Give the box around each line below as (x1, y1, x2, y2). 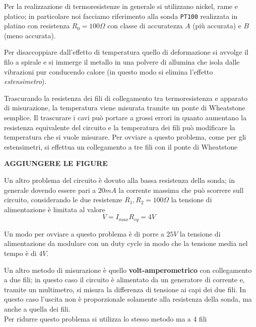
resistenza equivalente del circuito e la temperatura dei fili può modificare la (4, 122, 235, 132)
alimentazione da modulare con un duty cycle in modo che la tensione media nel (4, 238, 248, 248)
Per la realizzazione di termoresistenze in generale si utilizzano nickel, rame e (4, 1, 238, 11)
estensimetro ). (4, 76, 47, 86)
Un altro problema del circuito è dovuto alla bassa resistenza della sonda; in (4, 174, 235, 185)
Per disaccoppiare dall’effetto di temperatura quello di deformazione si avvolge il (4, 47, 249, 57)
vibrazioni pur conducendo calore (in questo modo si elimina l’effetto (4, 66, 213, 77)
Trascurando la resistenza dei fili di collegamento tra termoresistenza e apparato (4, 92, 248, 103)
